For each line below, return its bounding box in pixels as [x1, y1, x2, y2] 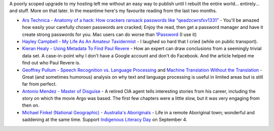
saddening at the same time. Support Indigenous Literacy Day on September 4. [22, 117, 188, 123]
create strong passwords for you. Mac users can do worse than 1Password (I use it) [22, 31, 197, 38]
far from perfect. [22, 81, 57, 87]
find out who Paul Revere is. [22, 60, 81, 66]
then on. [22, 102, 40, 109]
